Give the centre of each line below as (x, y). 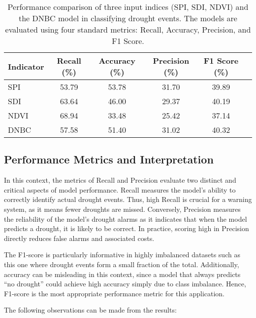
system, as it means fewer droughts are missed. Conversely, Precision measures (122, 209)
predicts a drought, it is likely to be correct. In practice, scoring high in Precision (127, 228)
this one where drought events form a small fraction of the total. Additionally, (122, 264)
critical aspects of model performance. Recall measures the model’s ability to (120, 189)
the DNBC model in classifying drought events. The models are (128, 18)
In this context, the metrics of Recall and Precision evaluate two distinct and (120, 180)
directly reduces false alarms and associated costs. (79, 238)
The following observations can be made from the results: (90, 310)
